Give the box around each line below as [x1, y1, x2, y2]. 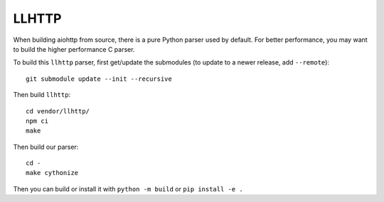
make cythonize [26, 169, 79, 177]
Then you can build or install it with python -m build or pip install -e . [13, 184, 243, 193]
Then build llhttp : [13, 91, 71, 99]
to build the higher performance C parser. [13, 45, 135, 53]
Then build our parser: [13, 142, 79, 151]
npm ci [26, 117, 49, 125]
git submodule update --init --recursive [26, 74, 172, 83]
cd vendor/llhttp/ [26, 107, 90, 115]
